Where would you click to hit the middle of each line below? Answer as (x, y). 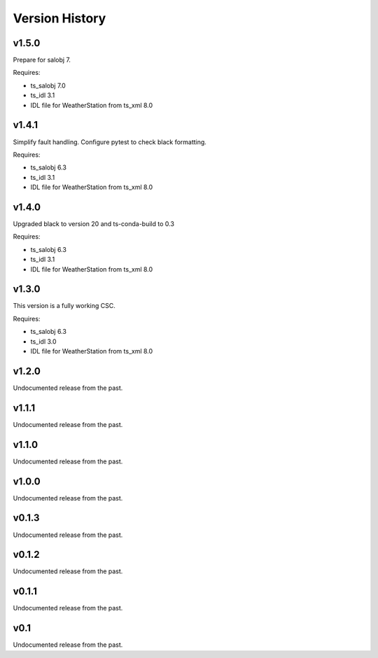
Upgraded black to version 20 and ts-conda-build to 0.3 (94, 224)
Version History (59, 18)
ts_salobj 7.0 (48, 85)
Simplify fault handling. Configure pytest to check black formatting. (110, 142)
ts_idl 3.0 (43, 341)
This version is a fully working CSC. (64, 306)
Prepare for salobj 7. (42, 60)
